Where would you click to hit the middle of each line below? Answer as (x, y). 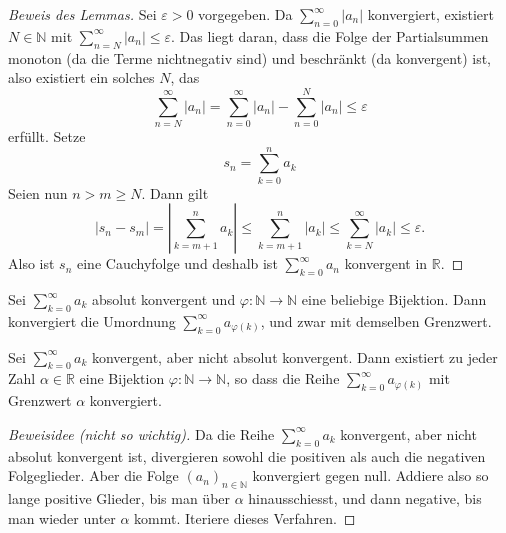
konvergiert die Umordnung (92, 320)
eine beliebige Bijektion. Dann (394, 299)
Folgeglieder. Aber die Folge (93, 475)
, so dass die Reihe (283, 378)
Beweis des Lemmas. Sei (82, 14)
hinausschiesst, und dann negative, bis (365, 497)
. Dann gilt (175, 192)
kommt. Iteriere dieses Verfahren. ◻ (245, 517)
